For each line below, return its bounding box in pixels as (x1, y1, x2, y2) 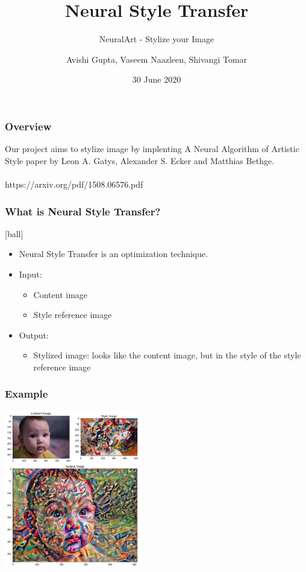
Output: (19, 328, 49, 341)
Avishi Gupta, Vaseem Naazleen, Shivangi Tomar (66, 52, 248, 65)
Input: (19, 267, 42, 280)
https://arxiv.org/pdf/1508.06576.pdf (5, 177, 143, 190)
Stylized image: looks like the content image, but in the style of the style (33, 349, 301, 361)
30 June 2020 (132, 73, 181, 86)
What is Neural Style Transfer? (5, 203, 161, 218)
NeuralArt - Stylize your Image (99, 33, 214, 45)
